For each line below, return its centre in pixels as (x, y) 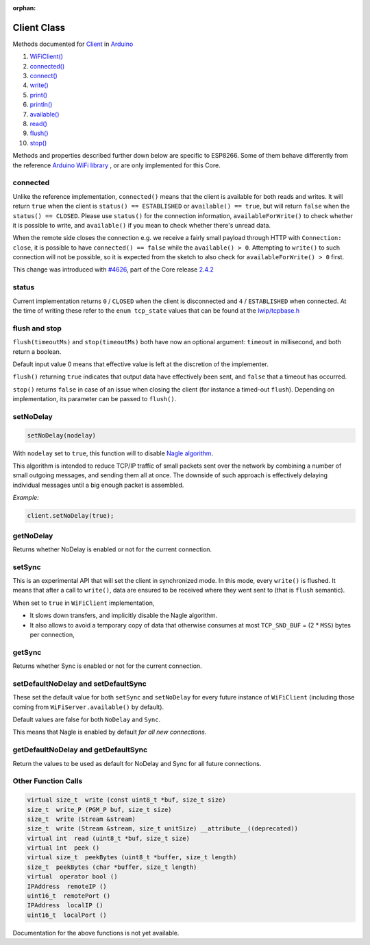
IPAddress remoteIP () (67, 886)
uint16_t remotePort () (69, 896)
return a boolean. (37, 351)
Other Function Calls (48, 781)
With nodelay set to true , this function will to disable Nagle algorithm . (113, 453)
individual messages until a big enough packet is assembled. (98, 485)
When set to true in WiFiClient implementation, (84, 603)
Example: (26, 498)
